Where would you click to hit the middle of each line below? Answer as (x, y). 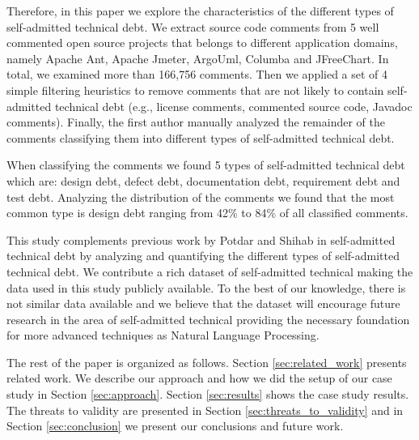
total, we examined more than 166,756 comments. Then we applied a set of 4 (197, 74)
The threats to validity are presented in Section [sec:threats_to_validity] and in (205, 410)
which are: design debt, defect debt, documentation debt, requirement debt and (203, 180)
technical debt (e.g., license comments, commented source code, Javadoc (233, 106)
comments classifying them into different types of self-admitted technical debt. (201, 137)
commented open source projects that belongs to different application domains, (202, 43)
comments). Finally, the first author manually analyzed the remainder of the (196, 122)
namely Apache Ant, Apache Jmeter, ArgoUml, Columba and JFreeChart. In (198, 58)
